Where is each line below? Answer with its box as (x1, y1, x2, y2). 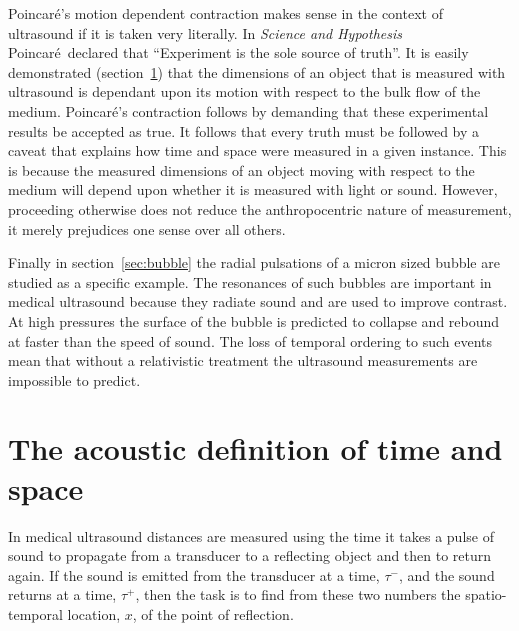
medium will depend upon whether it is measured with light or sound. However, (8, 179, 498, 200)
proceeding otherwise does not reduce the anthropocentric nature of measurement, (8, 198, 512, 219)
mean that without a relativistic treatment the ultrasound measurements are (8, 350, 478, 371)
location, (67, 603, 121, 624)
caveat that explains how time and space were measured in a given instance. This (8, 140, 507, 161)
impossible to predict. (8, 369, 141, 390)
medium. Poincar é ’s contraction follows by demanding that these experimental (8, 100, 489, 121)
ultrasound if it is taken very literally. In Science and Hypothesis (8, 22, 402, 43)
